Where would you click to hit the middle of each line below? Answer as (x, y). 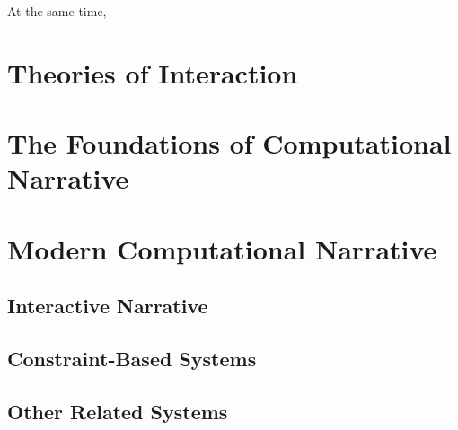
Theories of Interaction (153, 72)
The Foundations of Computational (229, 143)
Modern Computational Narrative (222, 248)
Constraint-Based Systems (132, 359)
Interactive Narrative (108, 306)
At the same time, (57, 11)
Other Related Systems (118, 411)
